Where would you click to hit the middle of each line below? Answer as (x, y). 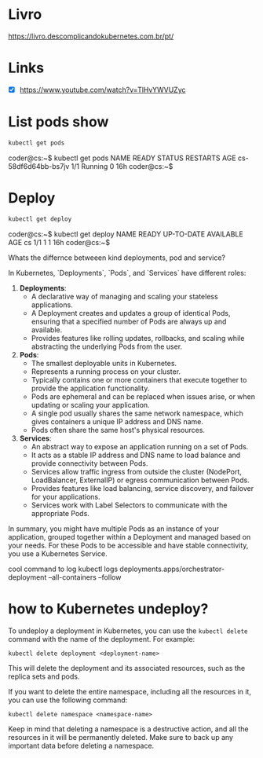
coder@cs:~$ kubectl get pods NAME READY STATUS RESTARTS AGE (122, 158)
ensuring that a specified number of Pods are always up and (129, 321)
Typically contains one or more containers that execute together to (139, 379)
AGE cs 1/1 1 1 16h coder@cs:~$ (59, 242)
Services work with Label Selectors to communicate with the (129, 505)
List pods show (58, 122)
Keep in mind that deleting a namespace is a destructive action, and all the (128, 729)
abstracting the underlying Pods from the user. (107, 346)
